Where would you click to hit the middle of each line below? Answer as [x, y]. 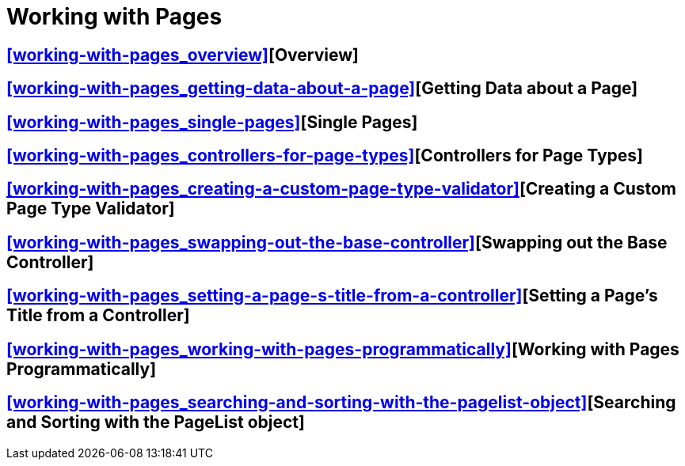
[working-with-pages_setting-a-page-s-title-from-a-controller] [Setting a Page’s [332, 296]
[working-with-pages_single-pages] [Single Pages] [212, 122]
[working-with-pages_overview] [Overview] [183, 55]
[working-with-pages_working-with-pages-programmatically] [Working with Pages [343, 349]
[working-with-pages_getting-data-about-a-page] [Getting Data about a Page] [322, 89]
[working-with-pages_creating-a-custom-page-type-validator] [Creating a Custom [342, 189]
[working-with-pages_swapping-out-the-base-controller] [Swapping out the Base [337, 242]
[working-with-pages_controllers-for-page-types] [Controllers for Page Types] [325, 156]
